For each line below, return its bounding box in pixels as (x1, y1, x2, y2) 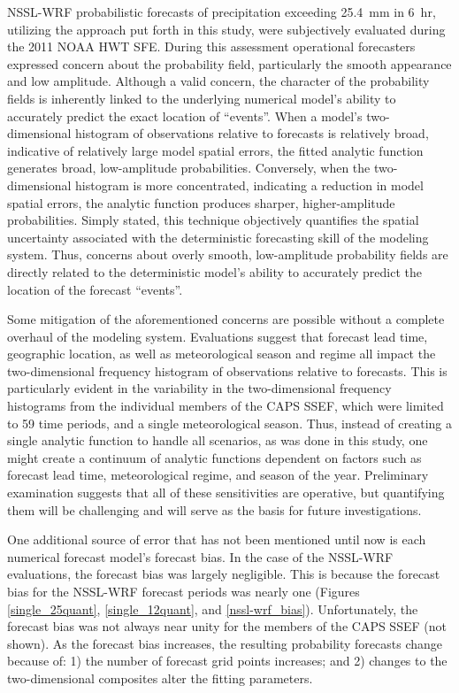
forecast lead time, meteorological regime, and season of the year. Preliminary (7, 466, 429, 484)
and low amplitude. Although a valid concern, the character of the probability (7, 72, 430, 90)
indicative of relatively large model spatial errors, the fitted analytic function (7, 141, 424, 159)
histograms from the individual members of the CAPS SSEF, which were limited (7, 397, 444, 415)
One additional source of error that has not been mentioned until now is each (7, 530, 426, 549)
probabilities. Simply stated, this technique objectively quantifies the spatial (7, 211, 419, 229)
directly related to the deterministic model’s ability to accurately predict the (7, 262, 422, 281)
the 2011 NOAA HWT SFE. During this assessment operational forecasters (7, 37, 416, 56)
